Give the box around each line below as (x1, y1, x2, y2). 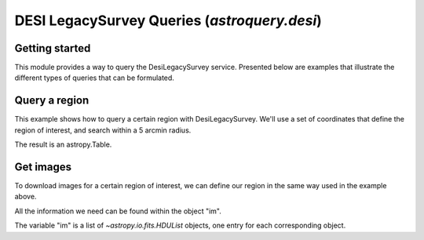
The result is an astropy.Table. (14, 140, 112, 149)
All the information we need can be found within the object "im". (14, 206, 221, 216)
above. (14, 192, 37, 202)
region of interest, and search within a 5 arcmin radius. (14, 125, 192, 135)
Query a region (14, 94, 90, 107)
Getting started (14, 42, 91, 55)
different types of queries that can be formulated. (14, 73, 174, 82)
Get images (14, 160, 72, 173)
